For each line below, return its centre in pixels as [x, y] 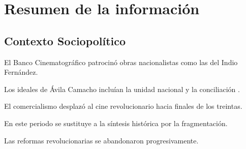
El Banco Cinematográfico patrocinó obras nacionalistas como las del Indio [121, 62]
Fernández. [21, 72]
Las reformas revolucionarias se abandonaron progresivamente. [101, 140]
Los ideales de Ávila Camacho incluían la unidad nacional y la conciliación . [122, 89]
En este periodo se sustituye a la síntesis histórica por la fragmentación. [116, 123]
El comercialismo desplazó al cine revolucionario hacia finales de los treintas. [123, 106]
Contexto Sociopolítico [65, 40]
